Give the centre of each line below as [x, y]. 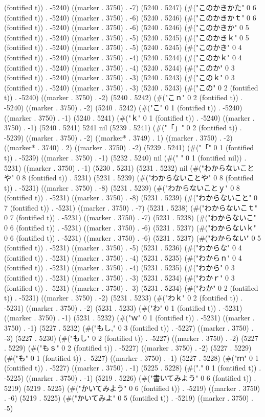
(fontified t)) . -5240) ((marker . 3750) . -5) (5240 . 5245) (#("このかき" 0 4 [123, 47]
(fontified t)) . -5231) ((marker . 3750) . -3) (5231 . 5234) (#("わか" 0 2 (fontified [131, 287]
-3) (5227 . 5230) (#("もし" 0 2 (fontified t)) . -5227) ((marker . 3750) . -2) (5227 [131, 338]
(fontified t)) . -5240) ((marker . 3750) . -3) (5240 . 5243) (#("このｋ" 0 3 [119, 77]
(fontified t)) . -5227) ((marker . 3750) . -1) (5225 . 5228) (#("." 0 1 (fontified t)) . [133, 368]
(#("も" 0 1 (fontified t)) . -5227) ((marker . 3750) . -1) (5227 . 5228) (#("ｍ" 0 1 [131, 357]
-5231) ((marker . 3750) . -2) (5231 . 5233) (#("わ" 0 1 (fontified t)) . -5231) [123, 307]
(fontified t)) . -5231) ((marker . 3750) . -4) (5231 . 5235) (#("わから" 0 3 [119, 268]
